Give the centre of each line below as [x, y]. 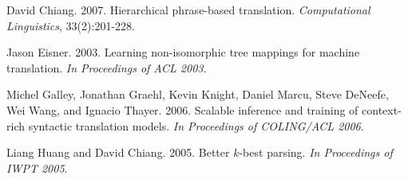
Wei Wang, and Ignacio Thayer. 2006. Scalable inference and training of [182, 109]
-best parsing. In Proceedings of [316, 152]
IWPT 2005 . [37, 167]
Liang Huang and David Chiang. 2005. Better [118, 152]
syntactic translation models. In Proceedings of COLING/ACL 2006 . [196, 125]
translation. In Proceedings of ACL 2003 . [107, 67]
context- [382, 109]
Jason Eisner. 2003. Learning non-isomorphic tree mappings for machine [183, 52]
